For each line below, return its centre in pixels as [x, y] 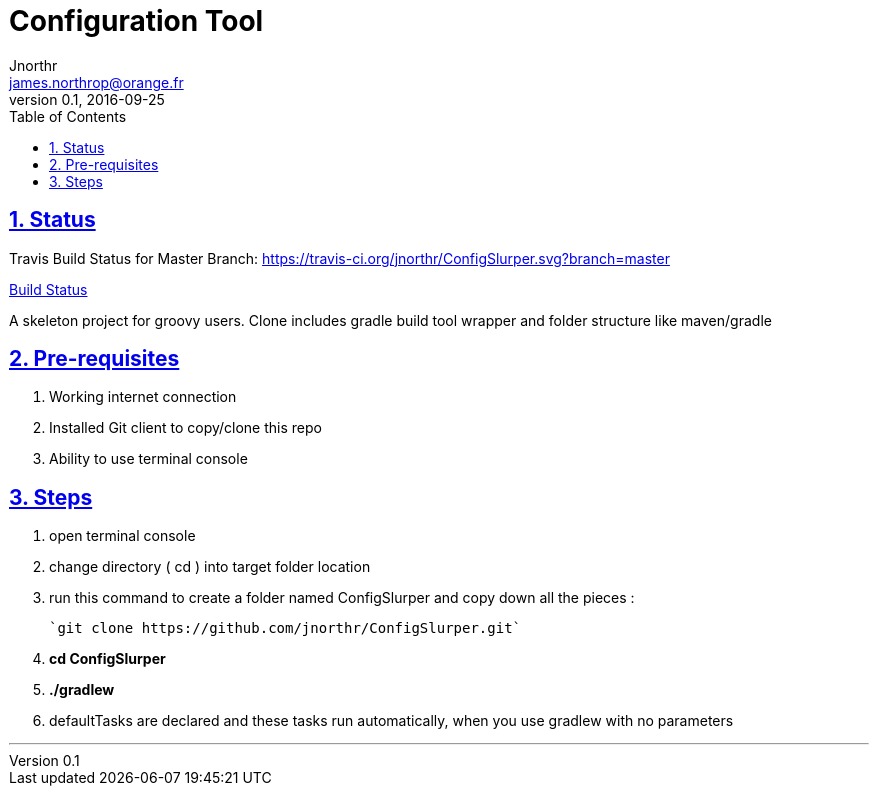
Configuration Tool [136, 21]
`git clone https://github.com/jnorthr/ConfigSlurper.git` [285, 628]
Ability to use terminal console [148, 459]
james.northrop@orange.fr [96, 82]
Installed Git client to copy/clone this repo [185, 428]
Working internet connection [143, 397]
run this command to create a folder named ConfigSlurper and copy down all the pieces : [342, 598]
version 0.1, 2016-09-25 [87, 99]
